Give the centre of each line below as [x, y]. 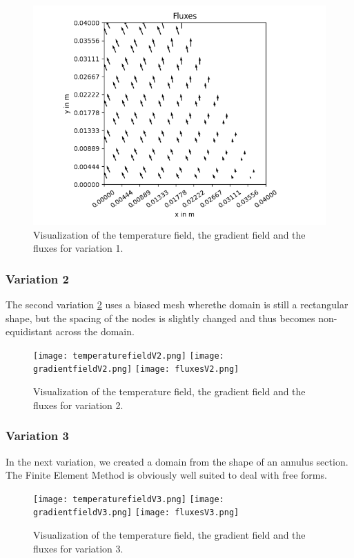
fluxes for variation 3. [78, 548]
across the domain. [95, 331]
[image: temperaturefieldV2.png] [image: [129, 356]
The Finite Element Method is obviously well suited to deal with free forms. [166, 475]
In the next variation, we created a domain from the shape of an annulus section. [177, 461]
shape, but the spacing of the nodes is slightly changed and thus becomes [160, 318]
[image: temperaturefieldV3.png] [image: [129, 499]
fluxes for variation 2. [78, 405]
